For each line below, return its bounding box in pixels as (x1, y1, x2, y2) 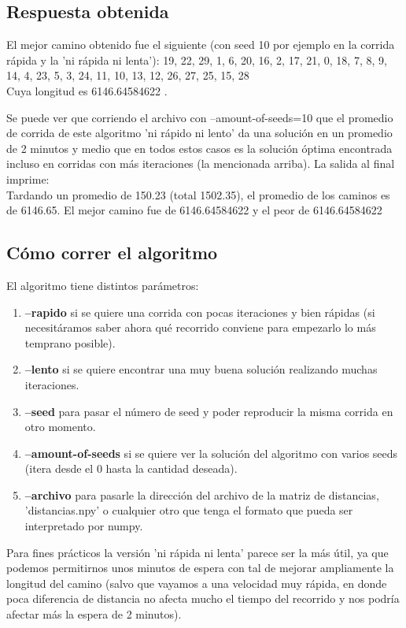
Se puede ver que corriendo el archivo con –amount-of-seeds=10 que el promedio (6, 109, 393, 125)
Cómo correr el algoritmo (6, 240, 218, 265)
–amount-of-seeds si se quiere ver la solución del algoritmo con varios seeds (24, 444, 398, 461)
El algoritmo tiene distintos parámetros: (6, 277, 199, 293)
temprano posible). (24, 334, 116, 351)
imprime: (6, 170, 50, 187)
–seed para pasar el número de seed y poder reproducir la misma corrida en (24, 403, 393, 419)
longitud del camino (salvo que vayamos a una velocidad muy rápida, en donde (6, 574, 387, 591)
